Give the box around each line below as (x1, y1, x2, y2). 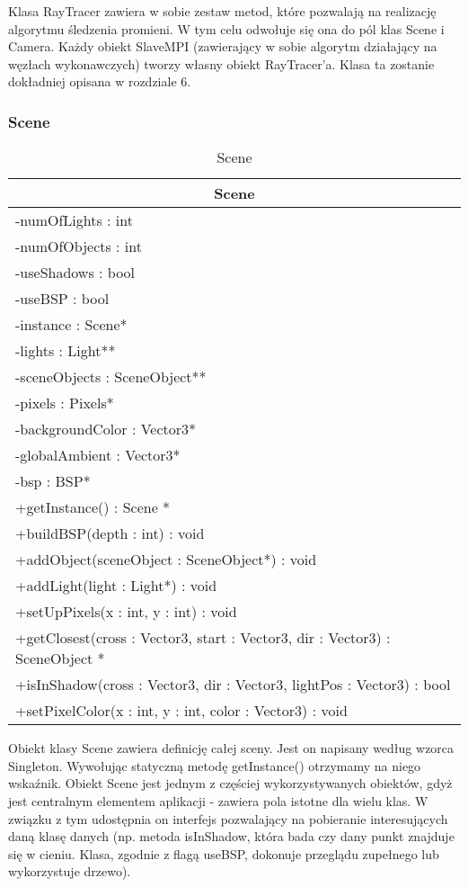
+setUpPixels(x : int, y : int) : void (15, 601, 237, 623)
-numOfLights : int (15, 210, 133, 231)
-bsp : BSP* (15, 470, 91, 492)
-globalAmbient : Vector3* (15, 444, 181, 466)
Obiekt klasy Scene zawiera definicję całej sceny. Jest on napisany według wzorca (8, 739, 455, 757)
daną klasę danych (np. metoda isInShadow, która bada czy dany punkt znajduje (8, 827, 455, 846)
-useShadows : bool (15, 262, 136, 283)
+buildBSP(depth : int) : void (15, 523, 205, 544)
